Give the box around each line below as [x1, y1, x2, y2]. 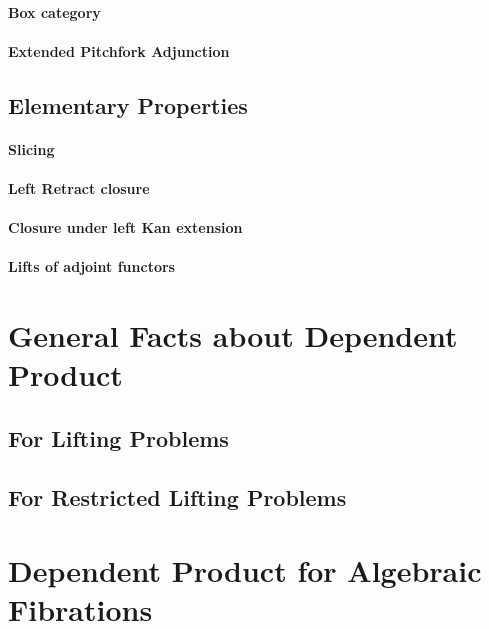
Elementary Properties [8, 89, 248, 120]
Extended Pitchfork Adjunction [8, 40, 230, 61]
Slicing [8, 138, 55, 159]
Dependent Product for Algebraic [8, 550, 482, 591]
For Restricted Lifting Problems [8, 481, 347, 512]
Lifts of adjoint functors [8, 256, 175, 277]
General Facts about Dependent [8, 315, 458, 356]
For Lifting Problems [8, 422, 229, 453]
